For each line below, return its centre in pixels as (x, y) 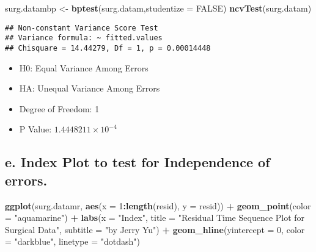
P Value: (35, 129)
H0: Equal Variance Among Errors (84, 67)
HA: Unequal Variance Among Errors (90, 88)
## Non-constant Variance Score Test (82, 28)
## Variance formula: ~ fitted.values (84, 38)
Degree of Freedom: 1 (59, 108)
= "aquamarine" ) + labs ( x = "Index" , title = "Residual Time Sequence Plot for (155, 218)
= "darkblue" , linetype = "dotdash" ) (73, 241)
